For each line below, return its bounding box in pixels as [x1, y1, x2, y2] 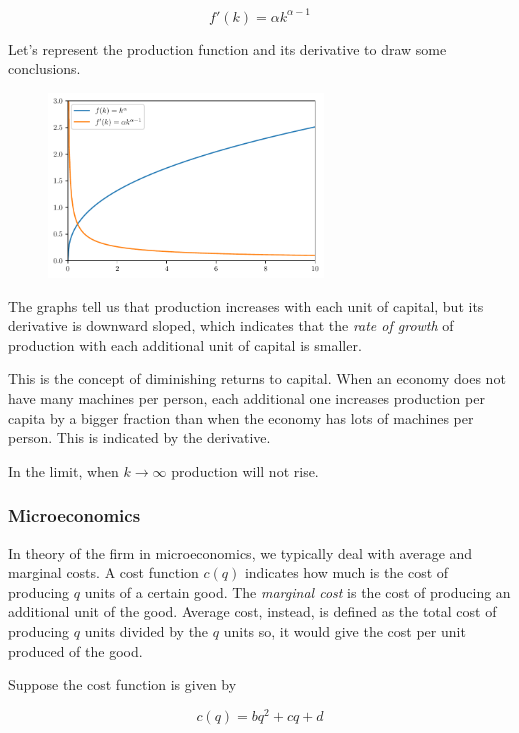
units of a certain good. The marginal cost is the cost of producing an [84, 581, 511, 602]
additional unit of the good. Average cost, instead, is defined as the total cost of [8, 601, 497, 622]
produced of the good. [8, 640, 143, 661]
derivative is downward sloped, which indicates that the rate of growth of [8, 315, 454, 336]
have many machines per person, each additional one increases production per [8, 388, 485, 409]
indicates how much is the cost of [244, 562, 449, 583]
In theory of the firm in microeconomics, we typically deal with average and [8, 542, 473, 563]
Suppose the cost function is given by [8, 674, 237, 695]
